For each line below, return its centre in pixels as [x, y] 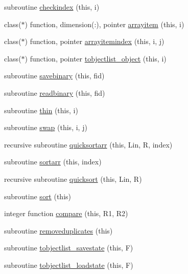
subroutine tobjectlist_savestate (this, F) [69, 248]
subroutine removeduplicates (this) [58, 230]
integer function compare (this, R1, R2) [66, 213]
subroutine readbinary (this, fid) [55, 92]
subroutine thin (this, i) [41, 110]
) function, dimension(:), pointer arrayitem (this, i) [104, 24]
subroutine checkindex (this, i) [52, 7]
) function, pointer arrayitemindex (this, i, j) [95, 41]
